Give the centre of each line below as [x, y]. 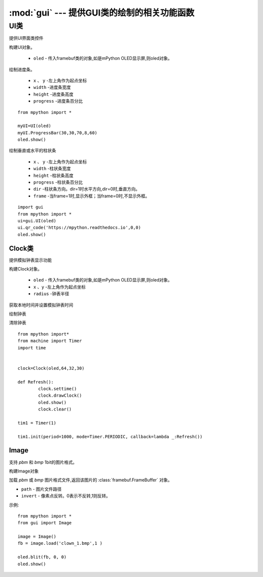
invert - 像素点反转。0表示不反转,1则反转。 [66, 496]
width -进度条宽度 [52, 87]
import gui [31, 207]
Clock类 [21, 248]
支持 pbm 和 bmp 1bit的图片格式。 [43, 462]
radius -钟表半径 [51, 294]
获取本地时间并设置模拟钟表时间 [41, 305]
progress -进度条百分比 [58, 101]
